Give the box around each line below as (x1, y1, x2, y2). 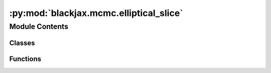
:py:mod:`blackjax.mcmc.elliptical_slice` (9, 7, 183, 18)
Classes (9, 38, 35, 47)
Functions (9, 54, 42, 63)
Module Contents (9, 22, 69, 31)
